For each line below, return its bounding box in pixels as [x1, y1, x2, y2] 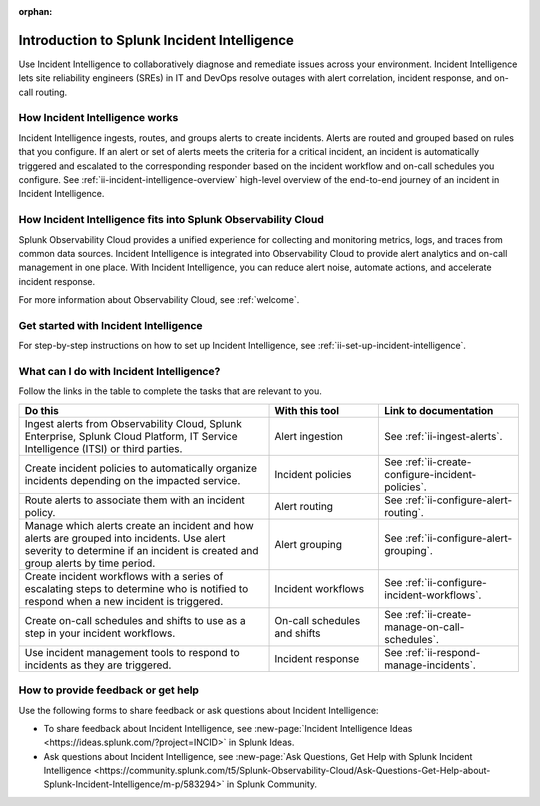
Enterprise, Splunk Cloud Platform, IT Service [24, 429, 238, 443]
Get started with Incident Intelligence [18, 318, 204, 332]
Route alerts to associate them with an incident [24, 493, 245, 507]
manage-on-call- [384, 620, 465, 634]
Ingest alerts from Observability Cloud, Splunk [24, 416, 242, 430]
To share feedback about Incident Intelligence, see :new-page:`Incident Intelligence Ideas [43, 722, 413, 734]
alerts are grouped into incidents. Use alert [24, 531, 226, 545]
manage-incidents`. [384, 658, 477, 672]
